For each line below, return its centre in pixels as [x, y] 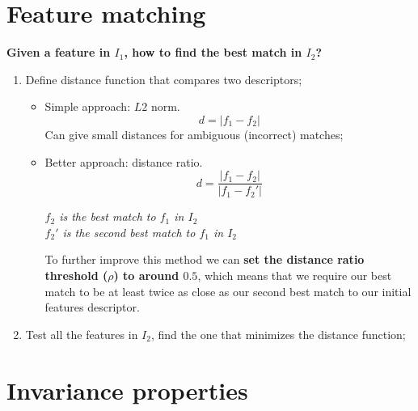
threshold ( [76, 275]
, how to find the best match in [213, 52]
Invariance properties [127, 390]
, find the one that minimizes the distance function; [278, 334]
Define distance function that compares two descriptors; [164, 79]
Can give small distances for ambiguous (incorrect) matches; [194, 134]
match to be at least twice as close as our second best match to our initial [228, 291]
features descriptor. [92, 307]
